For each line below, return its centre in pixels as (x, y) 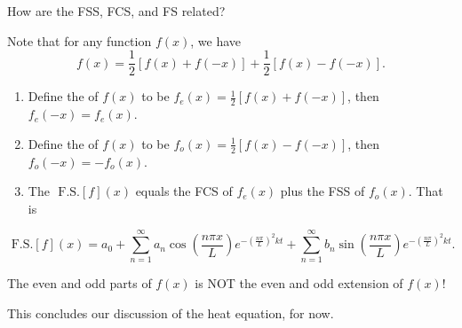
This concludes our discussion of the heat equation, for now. (171, 313)
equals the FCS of (184, 191)
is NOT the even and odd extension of (299, 283)
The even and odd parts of (80, 283)
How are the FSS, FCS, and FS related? (116, 11)
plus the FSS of (323, 191)
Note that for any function (80, 40)
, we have (216, 40)
